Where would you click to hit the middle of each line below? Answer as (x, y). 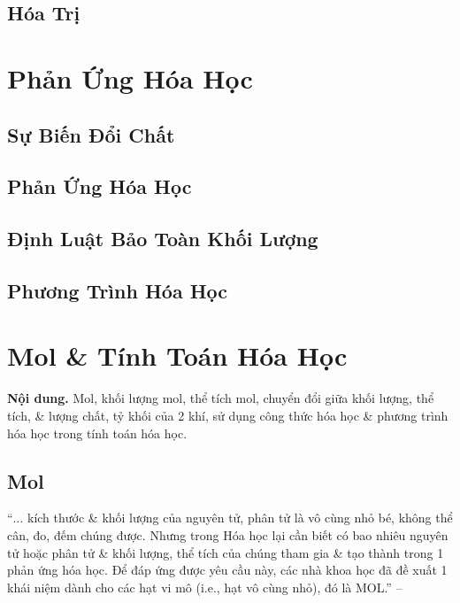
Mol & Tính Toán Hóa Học (177, 356)
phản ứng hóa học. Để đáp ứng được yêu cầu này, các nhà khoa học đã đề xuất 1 (227, 570)
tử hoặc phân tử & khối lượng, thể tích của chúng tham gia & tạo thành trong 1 (226, 552)
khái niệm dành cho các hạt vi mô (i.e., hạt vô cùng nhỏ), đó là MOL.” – (205, 587)
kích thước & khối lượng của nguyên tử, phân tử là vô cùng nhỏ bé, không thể (240, 518)
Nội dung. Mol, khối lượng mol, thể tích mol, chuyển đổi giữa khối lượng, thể (221, 398)
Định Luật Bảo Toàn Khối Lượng (163, 239)
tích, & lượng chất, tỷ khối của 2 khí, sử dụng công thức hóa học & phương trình (228, 415)
